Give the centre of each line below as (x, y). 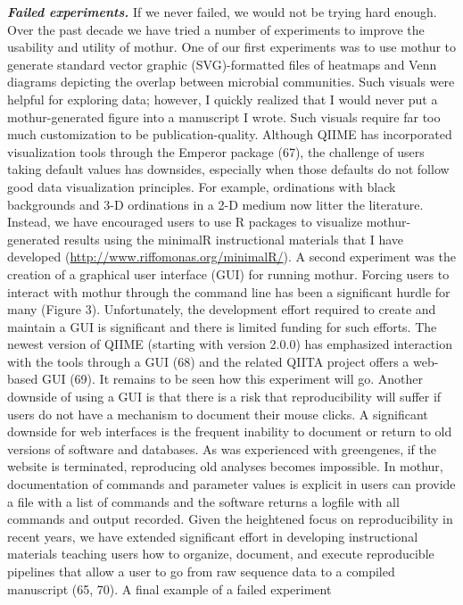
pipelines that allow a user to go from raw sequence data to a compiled (201, 571)
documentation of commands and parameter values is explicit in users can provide (231, 484)
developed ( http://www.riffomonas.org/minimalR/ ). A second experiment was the (231, 257)
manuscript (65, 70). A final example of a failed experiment (169, 588)
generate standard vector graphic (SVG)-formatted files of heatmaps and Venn (222, 64)
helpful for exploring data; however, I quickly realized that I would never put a (223, 99)
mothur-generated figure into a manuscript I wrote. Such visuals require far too (224, 116)
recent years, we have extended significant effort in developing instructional (213, 536)
